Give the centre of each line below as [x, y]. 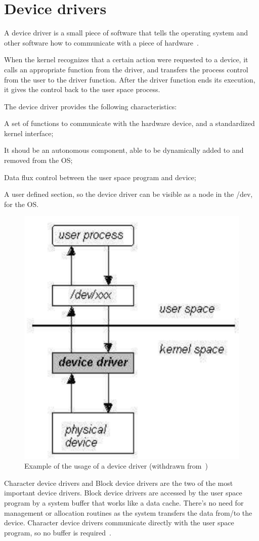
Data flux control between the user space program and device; [100, 177]
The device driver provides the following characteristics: [91, 106]
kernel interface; [29, 133]
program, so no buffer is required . [58, 532]
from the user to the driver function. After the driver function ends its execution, [130, 79]
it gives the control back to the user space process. [82, 89]
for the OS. [21, 204]
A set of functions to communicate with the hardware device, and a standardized [129, 123]
